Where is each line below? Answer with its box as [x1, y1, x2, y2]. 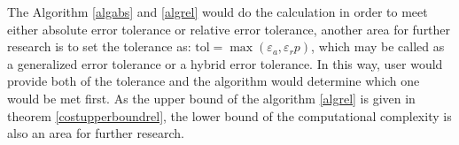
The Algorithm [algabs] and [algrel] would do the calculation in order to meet [7, 3, 428, 20]
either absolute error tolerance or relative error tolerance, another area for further [7, 19, 451, 38]
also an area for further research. [7, 124, 184, 142]
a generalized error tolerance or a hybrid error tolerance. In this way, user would [7, 54, 443, 72]
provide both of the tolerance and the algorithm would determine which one [7, 72, 420, 90]
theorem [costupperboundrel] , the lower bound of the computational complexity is [7, 106, 452, 125]
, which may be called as [311, 37, 445, 56]
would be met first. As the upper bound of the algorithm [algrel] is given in [7, 88, 416, 107]
